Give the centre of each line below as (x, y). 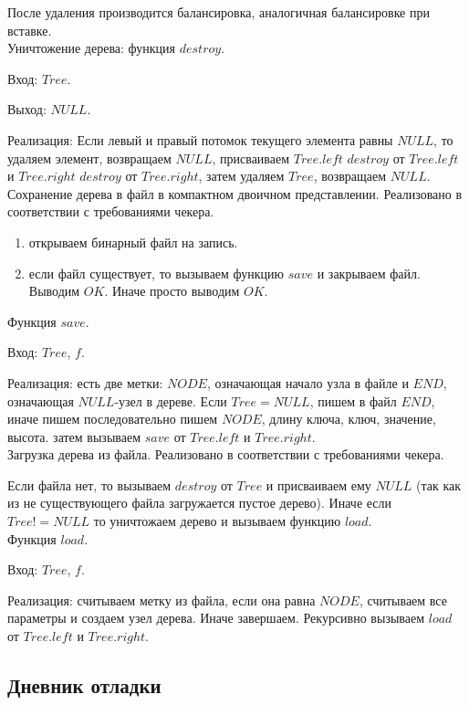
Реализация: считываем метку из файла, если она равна (162, 600)
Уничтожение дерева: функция (92, 48)
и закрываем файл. (369, 273)
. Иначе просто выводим (172, 291)
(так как (438, 484)
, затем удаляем (241, 176)
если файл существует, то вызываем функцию (156, 273)
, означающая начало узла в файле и (307, 382)
